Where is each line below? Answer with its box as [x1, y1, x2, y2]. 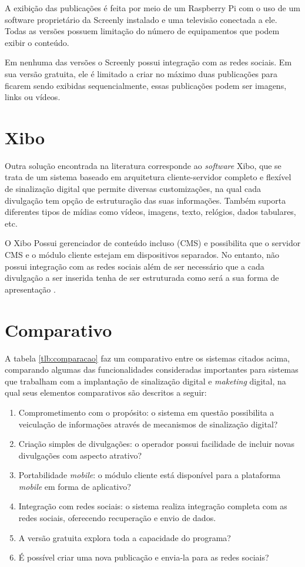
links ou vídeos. [5, 91, 61, 103]
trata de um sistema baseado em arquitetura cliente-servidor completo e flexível [5, 171, 291, 183]
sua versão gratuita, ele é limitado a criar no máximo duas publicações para [5, 67, 278, 79]
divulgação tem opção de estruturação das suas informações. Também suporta [5, 194, 286, 206]
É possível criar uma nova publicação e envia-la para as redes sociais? [18, 551, 269, 563]
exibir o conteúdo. [5, 36, 69, 48]
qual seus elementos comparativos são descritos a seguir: [5, 386, 207, 399]
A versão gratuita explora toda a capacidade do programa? [18, 531, 231, 543]
